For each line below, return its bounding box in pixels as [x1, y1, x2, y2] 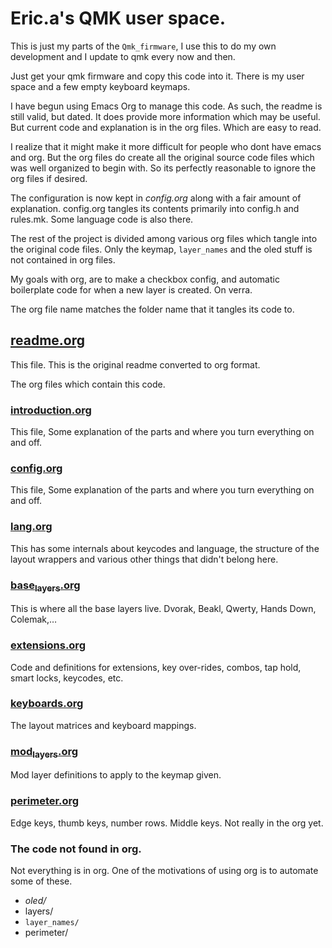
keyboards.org [10, 697, 84, 711]
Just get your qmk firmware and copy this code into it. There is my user [10, 70, 305, 82]
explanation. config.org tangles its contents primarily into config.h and [10, 202, 300, 214]
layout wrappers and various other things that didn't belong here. [10, 553, 279, 565]
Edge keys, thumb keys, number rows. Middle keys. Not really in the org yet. [10, 817, 324, 829]
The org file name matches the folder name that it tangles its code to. [10, 303, 295, 315]
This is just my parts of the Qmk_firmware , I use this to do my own [10, 40, 277, 52]
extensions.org [10, 638, 86, 652]
